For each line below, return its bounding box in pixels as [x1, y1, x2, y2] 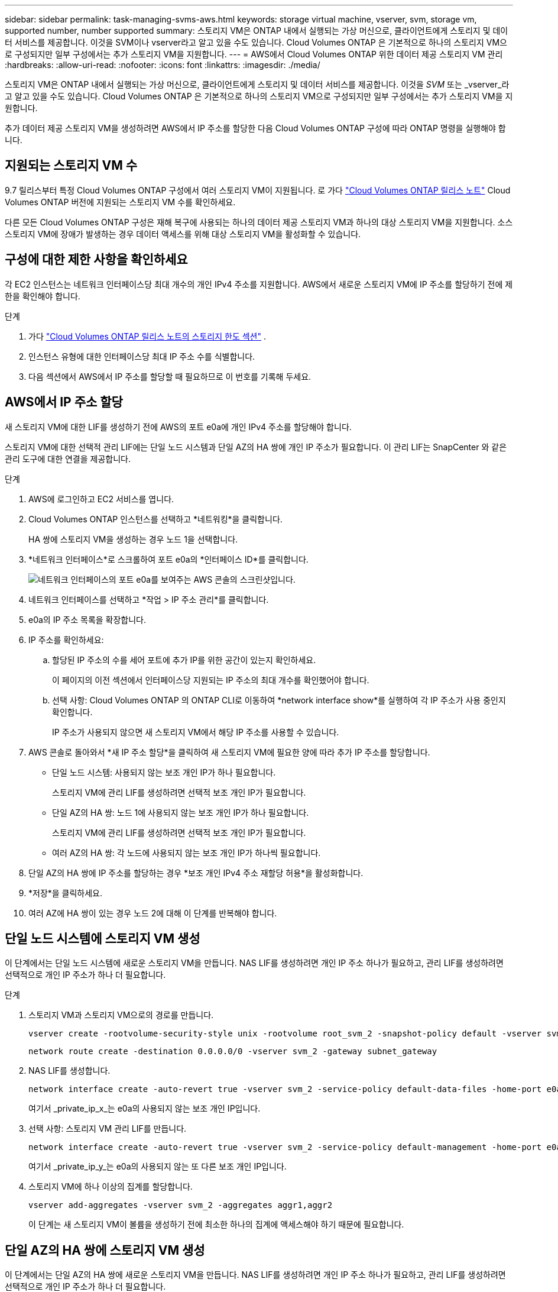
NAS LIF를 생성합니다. [28, 1065, 111, 1076]
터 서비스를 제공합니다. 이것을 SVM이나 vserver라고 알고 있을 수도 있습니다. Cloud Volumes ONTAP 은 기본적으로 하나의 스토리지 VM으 [5, 37, 508, 47]
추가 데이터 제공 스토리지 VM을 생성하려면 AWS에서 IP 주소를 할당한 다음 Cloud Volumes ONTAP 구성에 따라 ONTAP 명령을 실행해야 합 [5, 123, 506, 133]
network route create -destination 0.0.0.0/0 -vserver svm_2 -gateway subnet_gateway [28, 1046, 437, 1057]
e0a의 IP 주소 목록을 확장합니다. [28, 614, 147, 625]
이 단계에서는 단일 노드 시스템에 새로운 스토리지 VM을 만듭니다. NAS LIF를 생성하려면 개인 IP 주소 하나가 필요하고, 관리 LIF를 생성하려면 [5, 958, 504, 968]
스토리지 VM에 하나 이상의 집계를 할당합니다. [28, 1181, 193, 1192]
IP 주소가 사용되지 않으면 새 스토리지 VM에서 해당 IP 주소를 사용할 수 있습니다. [52, 726, 339, 737]
